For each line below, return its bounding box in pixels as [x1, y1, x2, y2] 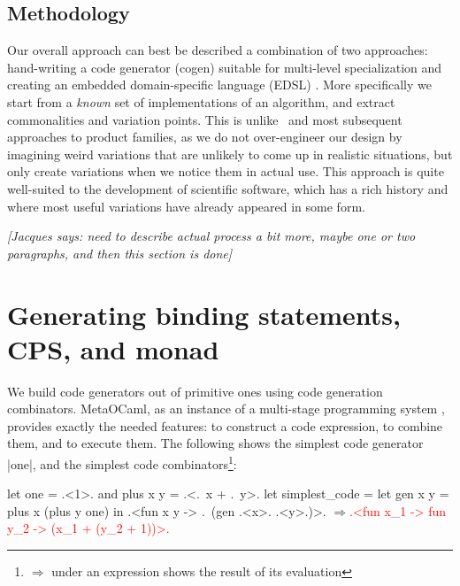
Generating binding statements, [7, 296, 401, 332]
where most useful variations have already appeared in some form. [7, 197, 365, 215]
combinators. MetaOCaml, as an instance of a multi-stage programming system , [7, 399, 445, 418]
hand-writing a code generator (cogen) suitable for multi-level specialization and [7, 58, 442, 76]
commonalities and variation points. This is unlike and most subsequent [7, 110, 402, 128]
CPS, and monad [7, 330, 219, 366]
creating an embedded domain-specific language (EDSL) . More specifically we [7, 75, 432, 94]
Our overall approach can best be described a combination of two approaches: [7, 41, 428, 59]
